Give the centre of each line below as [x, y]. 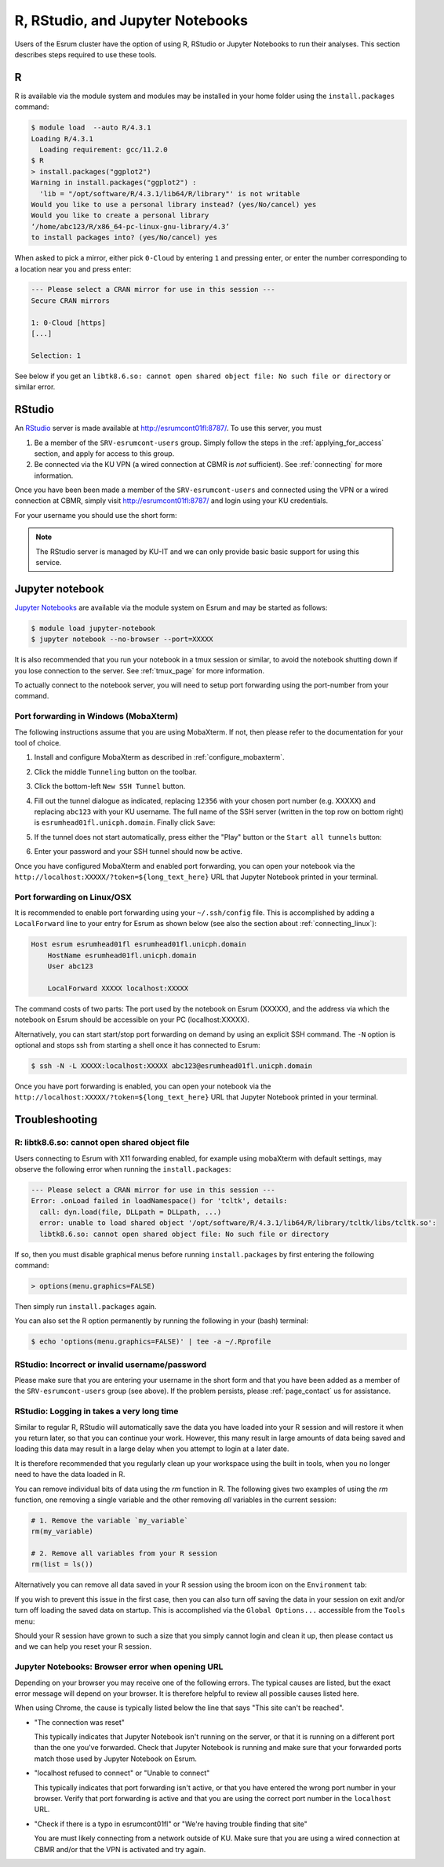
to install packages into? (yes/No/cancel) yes [124, 238]
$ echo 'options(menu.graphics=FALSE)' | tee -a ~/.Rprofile [151, 1342]
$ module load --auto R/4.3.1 [91, 128]
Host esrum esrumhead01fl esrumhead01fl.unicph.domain [138, 944]
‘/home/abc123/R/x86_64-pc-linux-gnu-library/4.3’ [131, 226]
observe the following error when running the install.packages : [123, 1169]
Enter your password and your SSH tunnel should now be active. [138, 851]
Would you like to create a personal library [120, 215]
